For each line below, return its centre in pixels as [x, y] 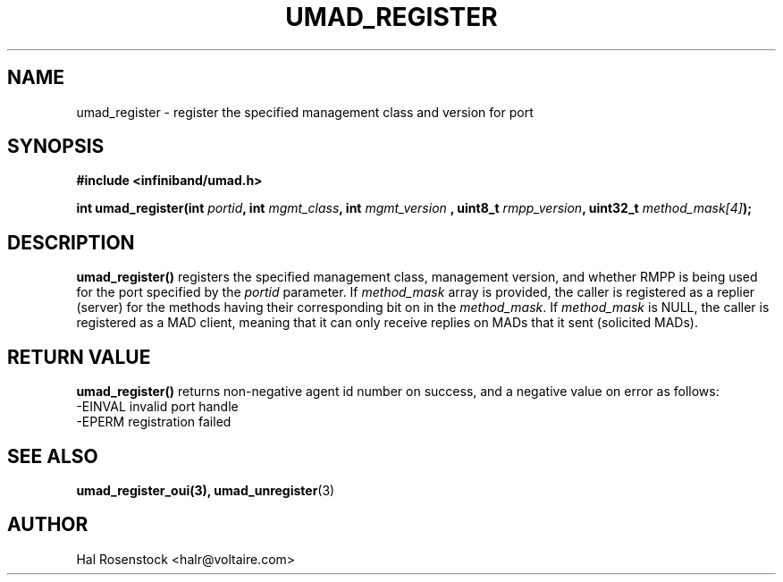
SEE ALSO [53, 456]
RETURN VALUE [79, 357]
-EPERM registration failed [154, 422]
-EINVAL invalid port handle [157, 407]
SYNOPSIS [56, 147]
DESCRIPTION [71, 242]
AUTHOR [48, 525]
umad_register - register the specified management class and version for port [305, 112]
